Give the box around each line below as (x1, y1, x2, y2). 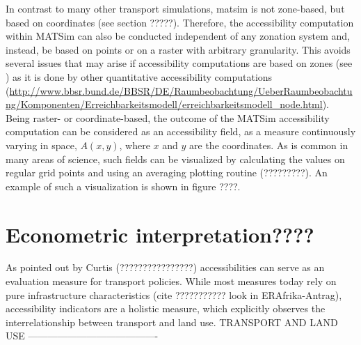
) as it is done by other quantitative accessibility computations (6, 69, 273, 84)
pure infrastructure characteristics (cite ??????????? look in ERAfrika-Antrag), (6, 287, 342, 302)
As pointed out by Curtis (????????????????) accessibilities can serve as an (6, 260, 325, 275)
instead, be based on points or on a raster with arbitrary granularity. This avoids (6, 42, 351, 56)
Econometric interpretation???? (6, 220, 314, 248)
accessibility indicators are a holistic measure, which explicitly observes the (6, 301, 326, 316)
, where (119, 137, 150, 152)
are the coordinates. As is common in (189, 137, 348, 152)
